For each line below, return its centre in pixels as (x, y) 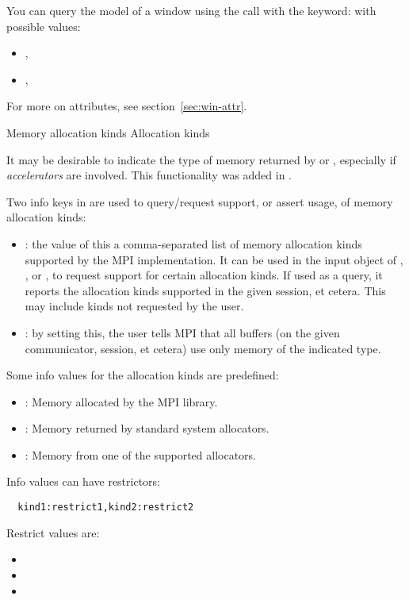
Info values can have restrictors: (83, 481)
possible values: (44, 26)
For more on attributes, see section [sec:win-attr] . (127, 106)
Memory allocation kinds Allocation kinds (108, 132)
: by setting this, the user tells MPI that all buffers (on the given (182, 332)
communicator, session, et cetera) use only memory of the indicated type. (203, 348)
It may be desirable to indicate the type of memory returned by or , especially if (201, 159)
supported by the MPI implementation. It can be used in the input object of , (214, 259)
